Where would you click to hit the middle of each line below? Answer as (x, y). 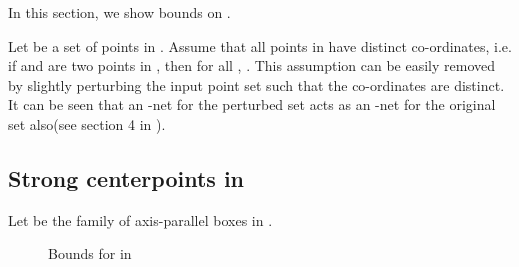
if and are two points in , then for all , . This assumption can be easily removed (251, 65)
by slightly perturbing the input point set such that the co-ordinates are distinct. (256, 84)
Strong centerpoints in (126, 177)
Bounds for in (90, 253)
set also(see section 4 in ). (87, 123)
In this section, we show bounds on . (119, 12)
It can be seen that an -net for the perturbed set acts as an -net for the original (252, 104)
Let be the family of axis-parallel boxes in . (140, 219)
